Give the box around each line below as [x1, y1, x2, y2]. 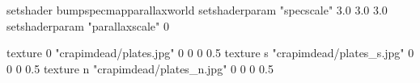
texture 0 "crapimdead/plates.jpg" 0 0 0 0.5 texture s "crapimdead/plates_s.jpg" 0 [6, 44, 414, 61]
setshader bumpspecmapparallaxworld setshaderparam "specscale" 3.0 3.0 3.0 [6, 2, 388, 18]
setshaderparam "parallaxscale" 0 [6, 17, 169, 34]
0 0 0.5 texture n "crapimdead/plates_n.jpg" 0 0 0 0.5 [6, 60, 274, 77]
